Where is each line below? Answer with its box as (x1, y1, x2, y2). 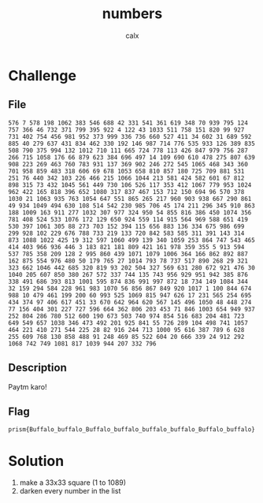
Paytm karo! (8, 382, 47, 391)
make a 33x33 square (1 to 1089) (19, 478, 127, 487)
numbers (102, 5, 163, 23)
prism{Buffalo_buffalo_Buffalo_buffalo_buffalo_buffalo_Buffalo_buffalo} (8, 426, 256, 434)
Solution (8, 452, 65, 470)
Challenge (8, 66, 77, 84)
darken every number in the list (19, 486, 121, 496)
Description (8, 361, 67, 374)
